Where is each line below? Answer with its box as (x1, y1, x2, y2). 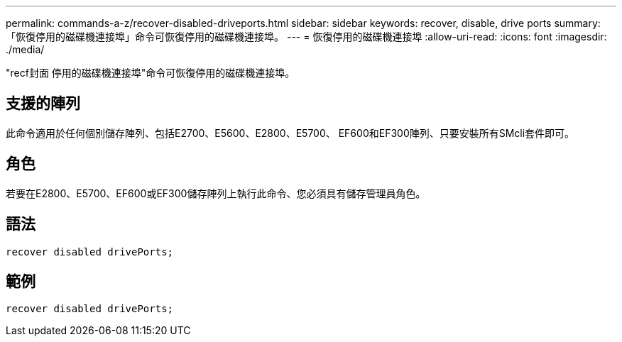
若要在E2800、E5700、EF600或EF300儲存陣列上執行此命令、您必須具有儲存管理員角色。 (6, 187, 426, 199)
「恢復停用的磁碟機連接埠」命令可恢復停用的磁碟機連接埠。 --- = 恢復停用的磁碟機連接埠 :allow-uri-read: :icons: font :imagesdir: (6, 31, 607, 43)
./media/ (6, 43, 45, 55)
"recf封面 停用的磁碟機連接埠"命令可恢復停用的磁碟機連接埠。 (6, 67, 295, 79)
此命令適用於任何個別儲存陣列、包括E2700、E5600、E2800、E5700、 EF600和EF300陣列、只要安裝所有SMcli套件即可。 (6, 126, 575, 139)
